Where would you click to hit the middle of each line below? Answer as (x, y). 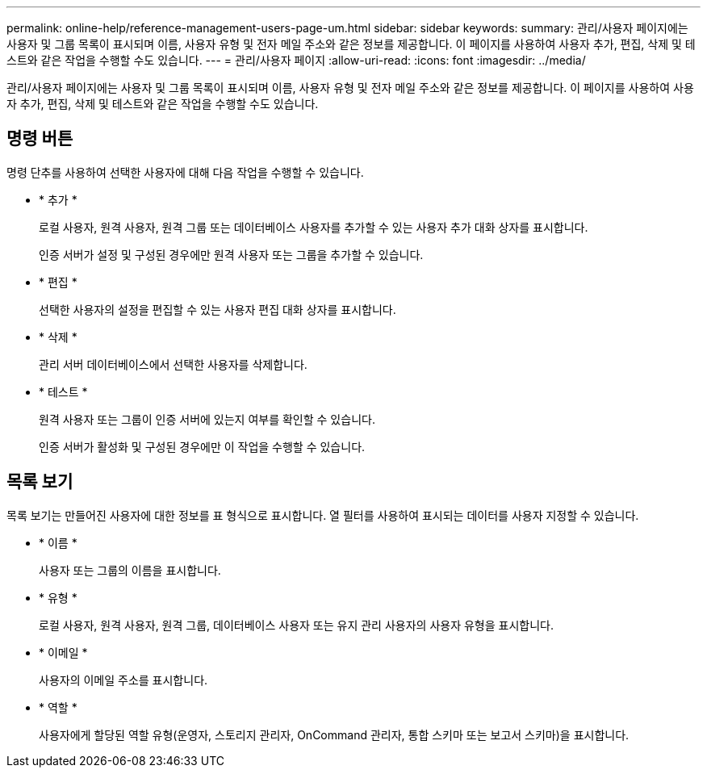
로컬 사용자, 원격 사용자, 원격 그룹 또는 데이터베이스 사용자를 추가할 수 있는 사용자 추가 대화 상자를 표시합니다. (314, 227)
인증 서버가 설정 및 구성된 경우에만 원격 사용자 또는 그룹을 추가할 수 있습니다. (231, 254)
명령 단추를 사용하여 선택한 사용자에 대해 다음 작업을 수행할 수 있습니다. (185, 172)
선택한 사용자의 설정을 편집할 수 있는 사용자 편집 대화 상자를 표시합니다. (218, 309)
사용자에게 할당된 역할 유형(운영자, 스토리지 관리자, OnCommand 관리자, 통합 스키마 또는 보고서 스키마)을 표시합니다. (334, 734)
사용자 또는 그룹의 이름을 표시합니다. (130, 570)
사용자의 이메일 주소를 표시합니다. (123, 680)
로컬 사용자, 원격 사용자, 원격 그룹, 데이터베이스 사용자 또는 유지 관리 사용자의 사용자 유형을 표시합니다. (296, 625)
